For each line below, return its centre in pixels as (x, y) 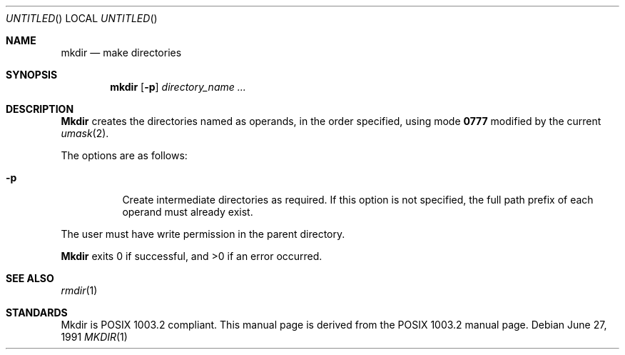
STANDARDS (37, 312)
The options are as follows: (124, 155)
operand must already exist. (188, 212)
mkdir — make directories (121, 52)
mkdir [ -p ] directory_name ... (178, 87)
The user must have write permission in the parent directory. (203, 234)
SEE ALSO (30, 278)
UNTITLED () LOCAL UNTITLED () (82, 18)
